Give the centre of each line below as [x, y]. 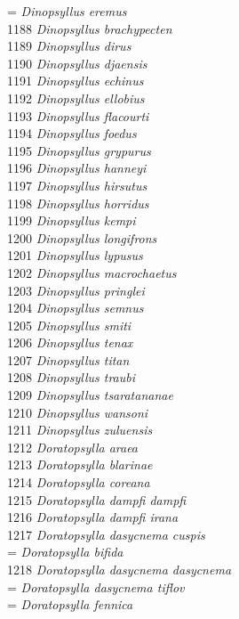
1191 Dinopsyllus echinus [76, 81]
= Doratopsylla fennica [70, 604]
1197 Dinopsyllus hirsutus [77, 185]
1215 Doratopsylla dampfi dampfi [97, 499]
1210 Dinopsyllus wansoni [78, 412]
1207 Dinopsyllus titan [68, 359]
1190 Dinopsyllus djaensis [77, 63]
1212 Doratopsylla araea [73, 447]
